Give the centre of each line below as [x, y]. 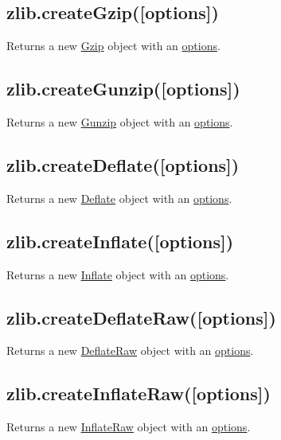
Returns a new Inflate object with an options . [118, 274]
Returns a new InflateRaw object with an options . [129, 427]
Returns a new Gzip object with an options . [113, 46]
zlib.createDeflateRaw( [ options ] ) [141, 317]
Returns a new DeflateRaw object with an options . [130, 350]
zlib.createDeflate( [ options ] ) [123, 164]
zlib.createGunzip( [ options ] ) [123, 89]
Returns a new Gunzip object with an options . [120, 122]
